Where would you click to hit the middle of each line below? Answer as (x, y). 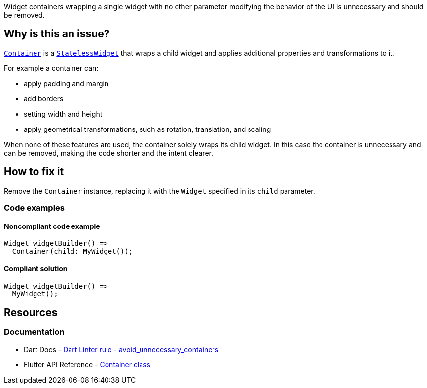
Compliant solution (36, 268)
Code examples (35, 208)
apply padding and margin (66, 83)
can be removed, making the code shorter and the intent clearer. (108, 153)
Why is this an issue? (57, 34)
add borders (44, 98)
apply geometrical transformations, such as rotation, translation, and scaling (147, 129)
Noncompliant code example (52, 226)
